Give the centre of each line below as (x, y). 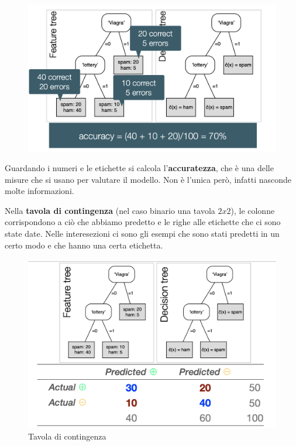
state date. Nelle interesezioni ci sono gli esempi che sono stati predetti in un (142, 234)
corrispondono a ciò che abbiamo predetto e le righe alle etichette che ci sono (143, 222)
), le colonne (253, 210)
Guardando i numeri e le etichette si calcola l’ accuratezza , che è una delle (139, 168)
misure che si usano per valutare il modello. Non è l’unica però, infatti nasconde (148, 179)
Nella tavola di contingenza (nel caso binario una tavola (110, 210)
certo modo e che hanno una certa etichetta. (84, 245)
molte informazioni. (39, 191)
